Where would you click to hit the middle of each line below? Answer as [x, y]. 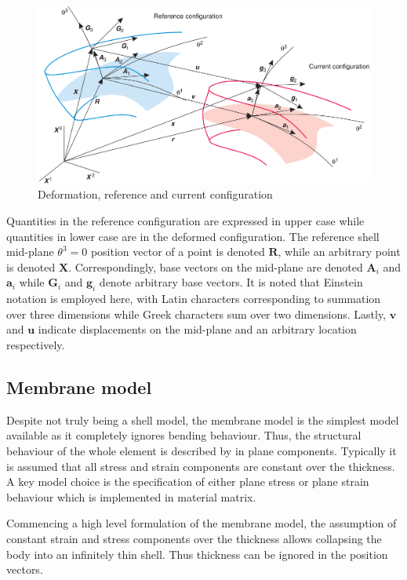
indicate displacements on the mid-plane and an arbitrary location [197, 329]
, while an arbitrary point [339, 252]
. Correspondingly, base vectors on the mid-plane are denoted [216, 266]
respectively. [36, 345]
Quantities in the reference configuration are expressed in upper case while [185, 221]
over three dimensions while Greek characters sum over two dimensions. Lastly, [196, 314]
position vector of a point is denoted [178, 252]
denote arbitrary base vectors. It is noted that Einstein [231, 282]
